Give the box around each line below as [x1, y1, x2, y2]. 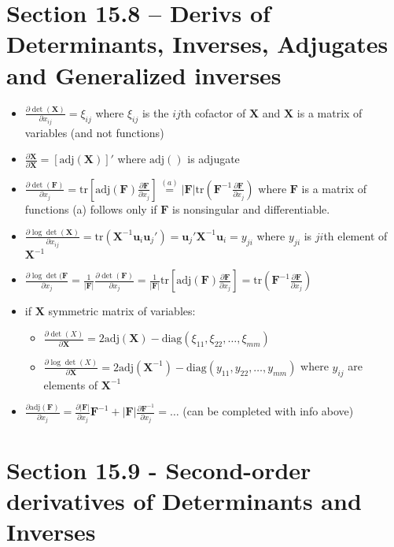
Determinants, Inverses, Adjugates [6, 28, 388, 60]
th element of [323, 227, 388, 244]
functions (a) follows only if [24, 200, 157, 217]
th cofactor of [180, 104, 246, 121]
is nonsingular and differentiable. [172, 200, 330, 217]
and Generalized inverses [6, 58, 282, 91]
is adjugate [187, 151, 240, 167]
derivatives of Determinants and [6, 484, 362, 516]
